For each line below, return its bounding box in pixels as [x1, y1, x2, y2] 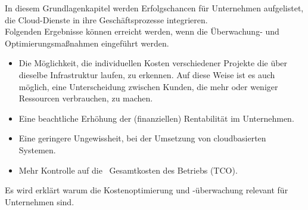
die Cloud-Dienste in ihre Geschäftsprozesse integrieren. [5, 13, 208, 26]
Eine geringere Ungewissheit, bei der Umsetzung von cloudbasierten [18, 132, 266, 144]
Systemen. [18, 143, 56, 156]
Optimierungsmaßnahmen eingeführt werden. [5, 36, 169, 49]
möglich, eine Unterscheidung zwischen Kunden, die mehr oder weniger [18, 80, 278, 92]
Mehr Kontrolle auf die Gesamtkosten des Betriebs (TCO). [18, 163, 238, 176]
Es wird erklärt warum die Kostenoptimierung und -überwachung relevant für [5, 184, 288, 196]
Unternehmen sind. [5, 195, 74, 208]
